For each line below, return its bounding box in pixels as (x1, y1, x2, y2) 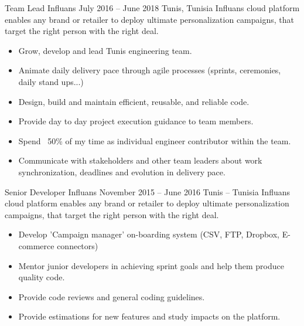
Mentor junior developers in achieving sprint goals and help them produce (18, 259, 284, 271)
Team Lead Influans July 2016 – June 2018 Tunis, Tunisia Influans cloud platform (5, 2, 300, 13)
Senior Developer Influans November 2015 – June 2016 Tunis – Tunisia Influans (5, 185, 291, 198)
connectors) (57, 239, 98, 252)
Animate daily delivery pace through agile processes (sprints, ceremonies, (18, 64, 281, 76)
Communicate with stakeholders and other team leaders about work (18, 154, 262, 167)
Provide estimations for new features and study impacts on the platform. (18, 310, 281, 322)
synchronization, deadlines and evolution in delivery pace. (18, 165, 226, 178)
